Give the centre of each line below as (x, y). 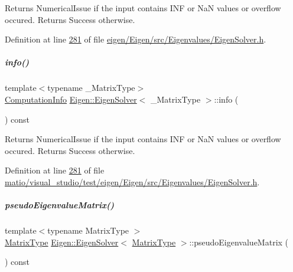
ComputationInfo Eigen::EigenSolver (71, 99)
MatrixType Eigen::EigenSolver (62, 242)
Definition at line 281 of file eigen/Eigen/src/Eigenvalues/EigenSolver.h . (136, 39)
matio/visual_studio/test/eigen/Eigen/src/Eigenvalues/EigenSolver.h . (132, 181)
